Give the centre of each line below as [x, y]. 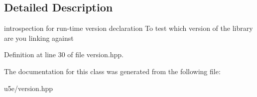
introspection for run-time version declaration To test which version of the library [128, 28]
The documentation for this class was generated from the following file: [112, 71]
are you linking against [39, 38]
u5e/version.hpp [29, 88]
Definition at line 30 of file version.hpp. [64, 54]
